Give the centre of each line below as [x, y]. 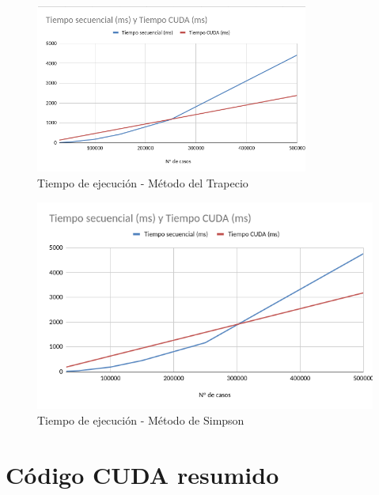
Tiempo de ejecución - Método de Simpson [141, 419]
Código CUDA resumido [142, 474]
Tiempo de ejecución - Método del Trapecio [143, 182]
